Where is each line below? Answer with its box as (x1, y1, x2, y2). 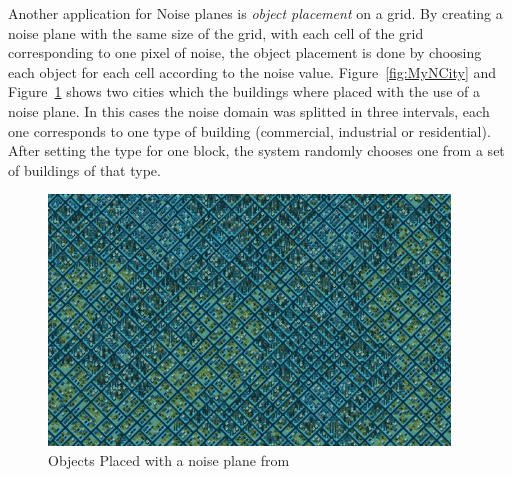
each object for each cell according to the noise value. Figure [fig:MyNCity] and (8, 61, 497, 82)
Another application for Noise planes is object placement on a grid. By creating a (8, 3, 503, 23)
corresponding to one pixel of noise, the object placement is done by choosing (8, 42, 482, 63)
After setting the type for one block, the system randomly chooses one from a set (8, 140, 505, 161)
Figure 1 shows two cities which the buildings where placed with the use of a (8, 81, 480, 102)
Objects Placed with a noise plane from (48, 449, 290, 470)
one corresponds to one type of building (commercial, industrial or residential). (8, 120, 491, 141)
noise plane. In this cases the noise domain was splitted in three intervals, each (8, 100, 490, 121)
